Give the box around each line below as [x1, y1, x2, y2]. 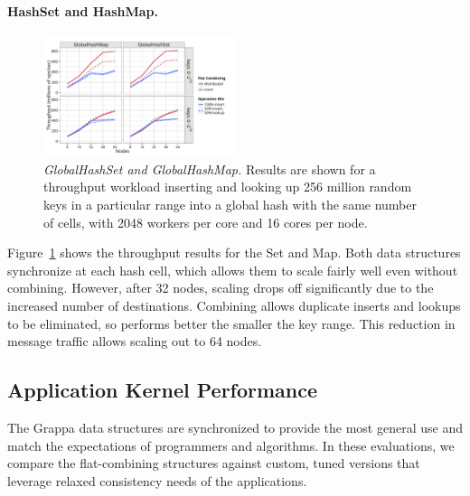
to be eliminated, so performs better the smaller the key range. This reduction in [7, 314, 456, 332]
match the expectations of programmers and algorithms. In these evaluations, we [7, 435, 455, 454]
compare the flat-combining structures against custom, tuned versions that [7, 454, 420, 473]
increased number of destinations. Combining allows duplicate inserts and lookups [7, 296, 461, 315]
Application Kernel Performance [7, 376, 318, 404]
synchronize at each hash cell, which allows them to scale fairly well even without [7, 260, 458, 279]
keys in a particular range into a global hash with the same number [43, 195, 417, 214]
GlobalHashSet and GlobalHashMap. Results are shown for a [43, 159, 376, 178]
